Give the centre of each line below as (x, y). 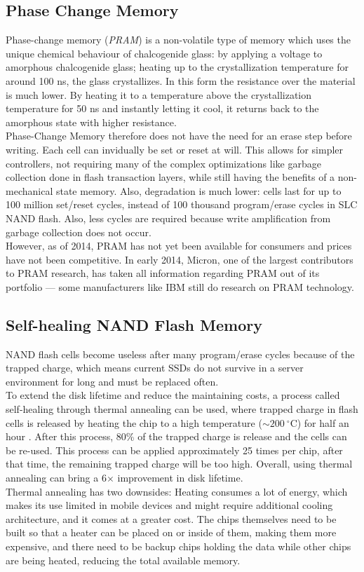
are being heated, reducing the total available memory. (123, 560)
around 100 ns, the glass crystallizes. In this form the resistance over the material (181, 80)
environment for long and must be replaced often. (112, 381)
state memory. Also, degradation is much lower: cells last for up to (198, 190)
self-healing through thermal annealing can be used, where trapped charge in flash (182, 409)
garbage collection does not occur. (79, 232)
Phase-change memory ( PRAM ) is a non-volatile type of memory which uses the (178, 40)
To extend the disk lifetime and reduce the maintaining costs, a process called (173, 395)
